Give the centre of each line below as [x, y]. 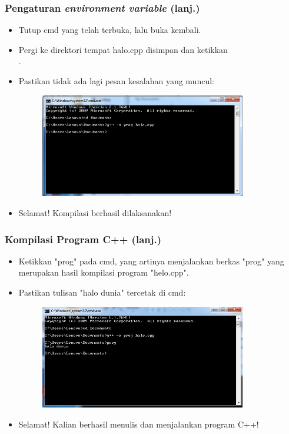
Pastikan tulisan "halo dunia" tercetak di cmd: [102, 292]
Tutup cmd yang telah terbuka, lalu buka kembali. [110, 30]
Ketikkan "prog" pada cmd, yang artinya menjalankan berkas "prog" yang [151, 261]
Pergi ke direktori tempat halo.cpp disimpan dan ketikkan [123, 49]
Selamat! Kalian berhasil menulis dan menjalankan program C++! [139, 424]
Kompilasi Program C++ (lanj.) [83, 239]
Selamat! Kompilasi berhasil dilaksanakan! [95, 213]
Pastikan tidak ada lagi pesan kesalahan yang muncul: [116, 81]
